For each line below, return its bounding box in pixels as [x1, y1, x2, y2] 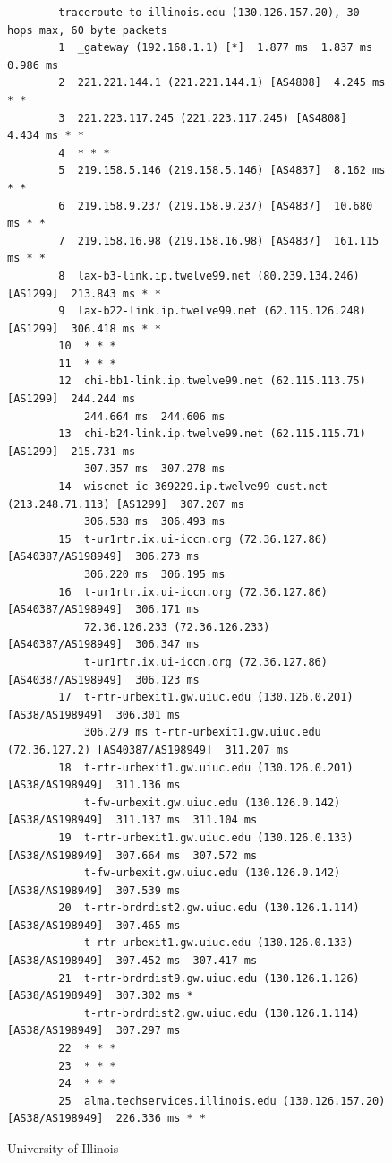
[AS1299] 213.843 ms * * [7, 287, 161, 300]
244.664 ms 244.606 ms [83, 409, 226, 423]
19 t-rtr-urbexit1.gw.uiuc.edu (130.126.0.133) [58, 831, 354, 844]
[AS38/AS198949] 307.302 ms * [7, 989, 193, 1003]
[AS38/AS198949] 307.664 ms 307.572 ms [7, 849, 258, 862]
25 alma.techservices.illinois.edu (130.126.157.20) [58, 1094, 386, 1107]
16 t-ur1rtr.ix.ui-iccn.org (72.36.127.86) [58, 585, 328, 599]
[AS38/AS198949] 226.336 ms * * [7, 1112, 206, 1125]
